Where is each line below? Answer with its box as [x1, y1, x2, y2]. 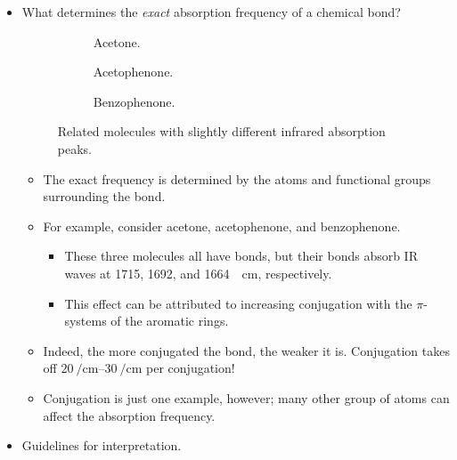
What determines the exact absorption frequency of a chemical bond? [21, 3, 401, 20]
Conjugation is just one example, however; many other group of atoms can [43, 388, 450, 407]
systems [64, 311, 107, 330]
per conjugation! [146, 359, 235, 377]
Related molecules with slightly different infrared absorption [57, 122, 386, 141]
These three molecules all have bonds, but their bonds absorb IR [64, 246, 418, 265]
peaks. [57, 139, 92, 157]
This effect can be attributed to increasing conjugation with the [64, 294, 412, 312]
